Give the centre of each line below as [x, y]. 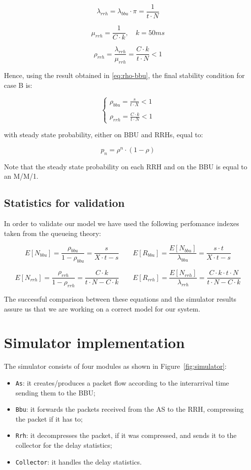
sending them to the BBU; [55, 392]
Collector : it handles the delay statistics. [78, 461]
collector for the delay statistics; [64, 445]
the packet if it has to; [49, 418]
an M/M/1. [21, 176]
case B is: [18, 85]
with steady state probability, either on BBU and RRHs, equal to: [104, 135]
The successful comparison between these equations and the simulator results [120, 299]
